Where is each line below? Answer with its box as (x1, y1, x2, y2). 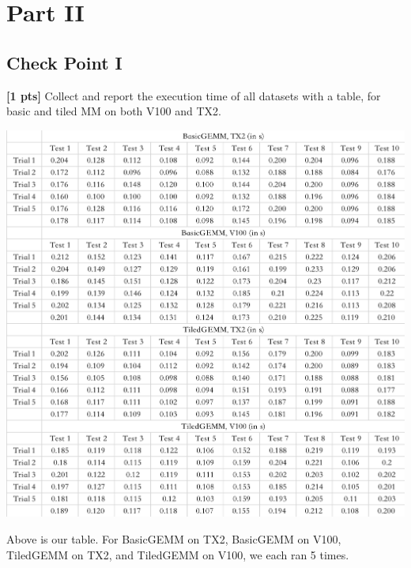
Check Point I (6, 50, 123, 74)
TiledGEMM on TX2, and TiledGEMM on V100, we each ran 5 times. (6, 546, 349, 562)
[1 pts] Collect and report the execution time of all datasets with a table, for (6, 87, 381, 103)
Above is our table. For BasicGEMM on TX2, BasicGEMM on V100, (6, 531, 341, 547)
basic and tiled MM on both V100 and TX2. (6, 103, 221, 119)
